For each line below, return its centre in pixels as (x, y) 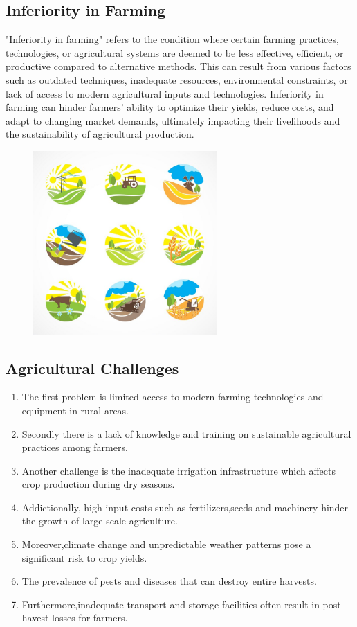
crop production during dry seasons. (98, 484)
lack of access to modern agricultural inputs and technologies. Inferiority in (165, 93)
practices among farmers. (75, 447)
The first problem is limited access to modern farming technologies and (173, 397)
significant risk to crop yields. (84, 557)
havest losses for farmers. (75, 618)
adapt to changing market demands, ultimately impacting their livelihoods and (173, 120)
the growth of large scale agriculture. (100, 521)
